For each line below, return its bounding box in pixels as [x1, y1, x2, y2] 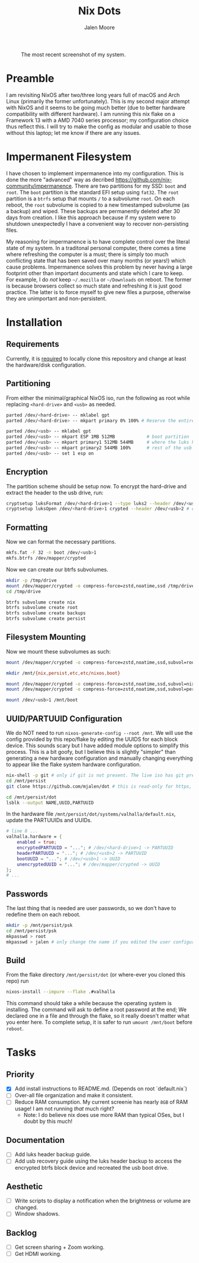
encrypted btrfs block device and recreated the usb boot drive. [14, 1164, 169, 1172]
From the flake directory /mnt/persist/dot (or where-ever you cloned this [6, 971, 185, 978]
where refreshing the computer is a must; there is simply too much [6, 251, 169, 258]
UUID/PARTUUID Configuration [6, 713, 123, 724]
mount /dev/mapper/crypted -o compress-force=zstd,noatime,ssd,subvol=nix [6, 681, 195, 687]
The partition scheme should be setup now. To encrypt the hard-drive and [6, 482, 187, 490]
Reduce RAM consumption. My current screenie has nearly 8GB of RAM [14, 1098, 188, 1106]
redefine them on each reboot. [6, 911, 81, 918]
